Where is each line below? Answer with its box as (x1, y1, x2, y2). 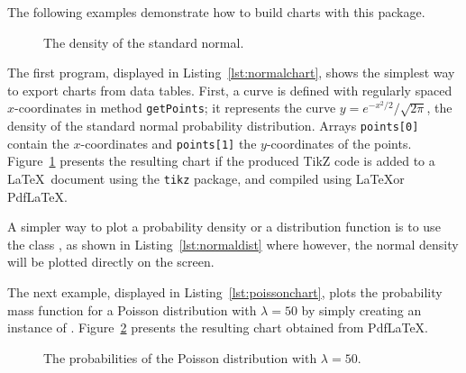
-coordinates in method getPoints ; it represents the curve (14, 98, 336, 117)
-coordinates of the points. (266, 133, 412, 152)
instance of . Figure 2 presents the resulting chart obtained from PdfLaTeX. (7, 318, 429, 337)
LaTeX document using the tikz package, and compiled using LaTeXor (7, 168, 405, 187)
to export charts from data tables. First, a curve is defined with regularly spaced (7, 80, 452, 99)
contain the (7, 133, 69, 152)
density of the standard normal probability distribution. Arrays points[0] (7, 116, 419, 135)
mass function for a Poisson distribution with (7, 300, 257, 319)
